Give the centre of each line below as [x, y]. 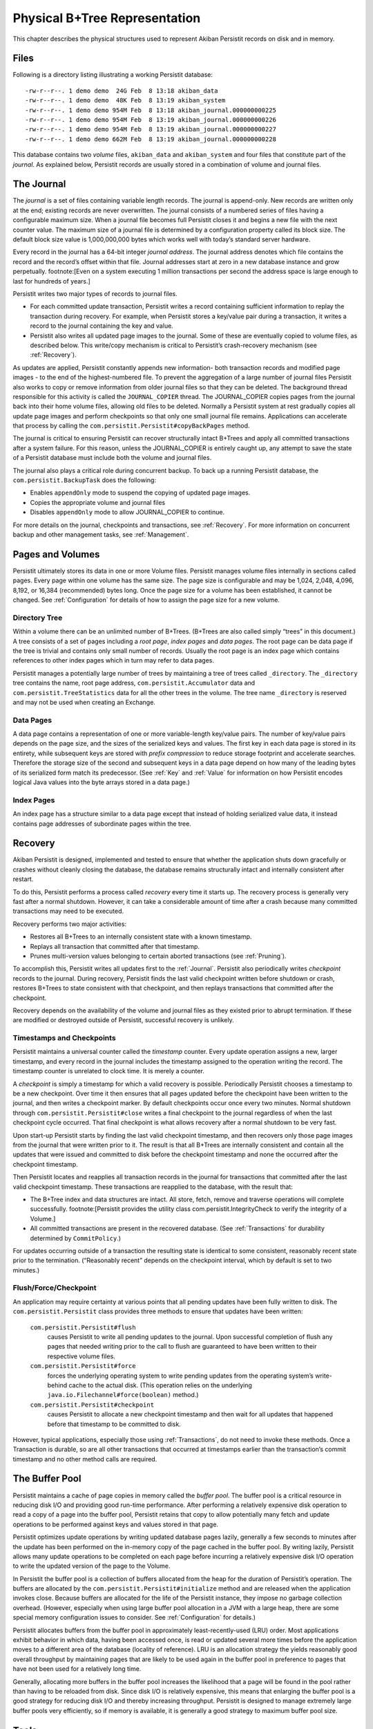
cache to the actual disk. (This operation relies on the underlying [160, 1385]
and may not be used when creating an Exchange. [84, 702]
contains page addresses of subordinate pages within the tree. [102, 824]
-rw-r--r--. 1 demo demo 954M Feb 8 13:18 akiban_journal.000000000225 [151, 110]
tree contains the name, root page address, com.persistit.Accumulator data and [134, 683]
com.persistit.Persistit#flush [83, 1327]
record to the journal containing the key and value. [102, 326]
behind [57, 1385]
